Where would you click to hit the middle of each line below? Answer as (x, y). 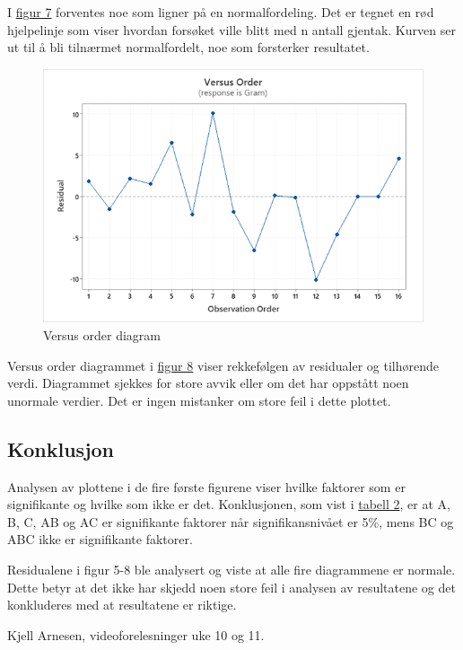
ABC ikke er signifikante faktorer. (100, 539)
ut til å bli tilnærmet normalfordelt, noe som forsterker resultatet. (188, 47)
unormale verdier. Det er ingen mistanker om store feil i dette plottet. (199, 400)
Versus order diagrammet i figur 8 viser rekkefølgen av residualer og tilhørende (223, 365)
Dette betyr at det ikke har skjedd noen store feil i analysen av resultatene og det (231, 587)
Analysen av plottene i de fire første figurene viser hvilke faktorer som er (206, 486)
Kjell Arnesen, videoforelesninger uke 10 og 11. (136, 634)
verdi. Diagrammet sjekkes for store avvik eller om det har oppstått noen (208, 383)
